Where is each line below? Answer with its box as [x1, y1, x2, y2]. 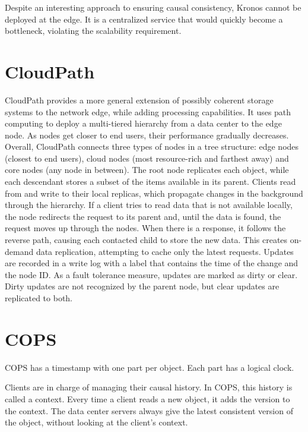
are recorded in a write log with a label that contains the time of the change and [5, 257, 299, 269]
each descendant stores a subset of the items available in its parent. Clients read [5, 175, 296, 188]
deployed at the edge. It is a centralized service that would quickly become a [5, 12, 283, 25]
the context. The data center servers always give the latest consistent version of [5, 404, 293, 417]
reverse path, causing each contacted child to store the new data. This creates [5, 234, 288, 246]
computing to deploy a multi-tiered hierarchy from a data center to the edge [5, 117, 282, 130]
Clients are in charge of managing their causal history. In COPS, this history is [5, 381, 293, 393]
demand [5, 245, 34, 257]
